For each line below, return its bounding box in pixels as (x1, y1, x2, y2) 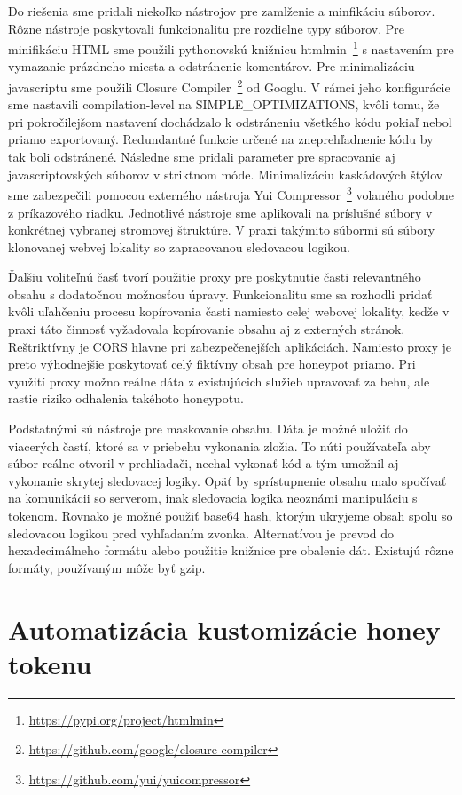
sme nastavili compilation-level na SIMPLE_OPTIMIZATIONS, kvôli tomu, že (8, 95, 440, 114)
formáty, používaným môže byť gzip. (8, 558, 206, 576)
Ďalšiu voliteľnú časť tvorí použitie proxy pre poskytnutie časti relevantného (8, 267, 421, 286)
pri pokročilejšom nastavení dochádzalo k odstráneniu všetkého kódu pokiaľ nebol (8, 112, 452, 131)
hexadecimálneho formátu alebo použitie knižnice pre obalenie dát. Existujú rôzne (8, 541, 454, 560)
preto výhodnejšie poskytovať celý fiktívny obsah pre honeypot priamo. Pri (8, 354, 416, 373)
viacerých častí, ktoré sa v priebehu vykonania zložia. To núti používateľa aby (8, 436, 431, 455)
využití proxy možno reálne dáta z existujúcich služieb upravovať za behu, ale (8, 371, 430, 390)
